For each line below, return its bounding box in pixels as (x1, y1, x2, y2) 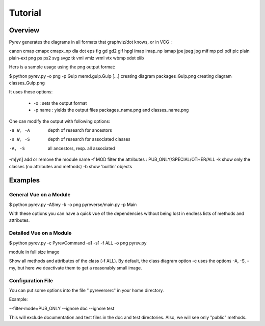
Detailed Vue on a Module (9, 230, 72, 237)
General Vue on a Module (9, 191, 71, 198)
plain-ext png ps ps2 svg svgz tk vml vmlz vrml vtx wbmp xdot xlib (9, 55, 144, 61)
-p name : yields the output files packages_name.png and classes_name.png (33, 107, 189, 113)
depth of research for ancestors (48, 127, 112, 133)
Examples (9, 176, 40, 184)
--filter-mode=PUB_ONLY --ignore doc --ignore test (9, 305, 115, 311)
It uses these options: (9, 89, 53, 95)
